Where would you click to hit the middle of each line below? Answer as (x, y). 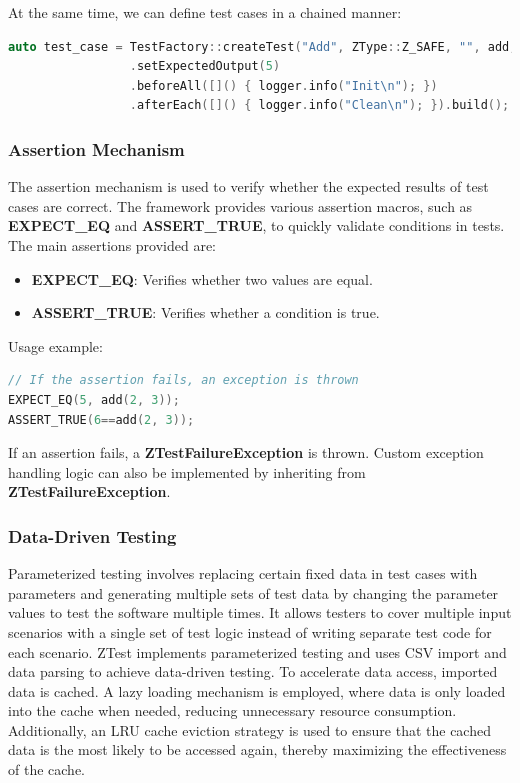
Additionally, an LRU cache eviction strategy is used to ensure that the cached (249, 729)
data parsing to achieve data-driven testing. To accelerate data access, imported (253, 671)
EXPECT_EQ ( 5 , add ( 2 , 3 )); (94, 399)
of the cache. (46, 769)
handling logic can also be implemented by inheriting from (187, 471)
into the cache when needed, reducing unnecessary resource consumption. (232, 710)
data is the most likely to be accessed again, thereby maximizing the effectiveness (257, 749)
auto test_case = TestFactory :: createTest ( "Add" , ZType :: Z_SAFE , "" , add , (262, 46)
